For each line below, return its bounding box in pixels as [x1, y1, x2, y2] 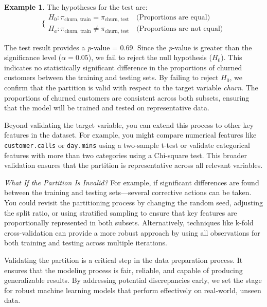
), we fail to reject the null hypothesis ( [88, 52, 212, 63]
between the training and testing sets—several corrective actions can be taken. [4, 187, 252, 198]
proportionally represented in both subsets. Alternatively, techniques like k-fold [4, 217, 254, 228]
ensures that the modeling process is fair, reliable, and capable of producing [4, 264, 243, 275]
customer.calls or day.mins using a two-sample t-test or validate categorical [4, 139, 250, 150]
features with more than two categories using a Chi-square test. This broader [4, 149, 247, 160]
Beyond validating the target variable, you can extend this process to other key [4, 119, 254, 130]
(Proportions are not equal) [136, 25, 223, 33]
